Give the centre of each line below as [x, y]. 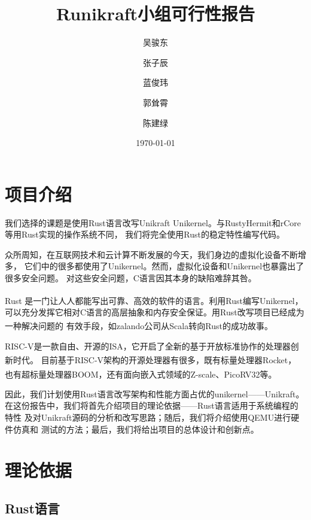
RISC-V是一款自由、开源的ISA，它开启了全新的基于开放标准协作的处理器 [148, 346]
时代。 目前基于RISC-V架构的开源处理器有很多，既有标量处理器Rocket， [155, 359]
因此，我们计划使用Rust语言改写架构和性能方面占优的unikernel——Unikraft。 [155, 393]
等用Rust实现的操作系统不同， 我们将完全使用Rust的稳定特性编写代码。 [145, 234]
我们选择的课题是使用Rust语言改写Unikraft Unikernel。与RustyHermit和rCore [153, 222]
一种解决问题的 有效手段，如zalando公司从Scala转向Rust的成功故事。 [139, 326]
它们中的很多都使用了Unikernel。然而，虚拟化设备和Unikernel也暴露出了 [164, 266]
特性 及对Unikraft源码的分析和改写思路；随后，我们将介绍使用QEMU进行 [148, 417]
